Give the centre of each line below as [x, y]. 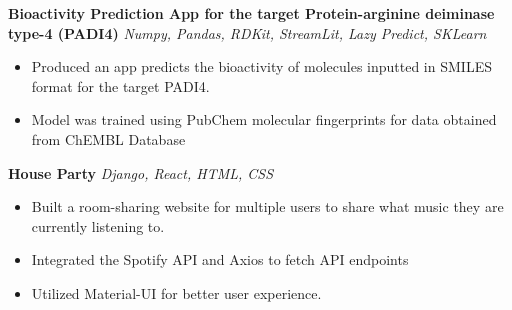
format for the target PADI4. [120, 85]
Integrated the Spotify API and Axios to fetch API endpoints [220, 259]
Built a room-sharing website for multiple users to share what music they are [267, 206]
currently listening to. [98, 225]
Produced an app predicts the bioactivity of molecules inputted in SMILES [261, 66]
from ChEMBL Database [108, 138]
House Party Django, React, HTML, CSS [141, 172]
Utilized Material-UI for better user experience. [176, 292]
